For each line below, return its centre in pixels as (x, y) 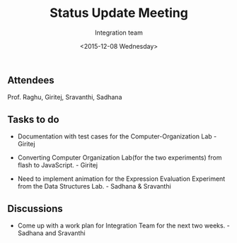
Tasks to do (33, 119)
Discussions (35, 209)
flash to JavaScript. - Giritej (57, 165)
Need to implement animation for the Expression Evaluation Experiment (121, 179)
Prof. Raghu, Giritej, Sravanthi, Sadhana (65, 97)
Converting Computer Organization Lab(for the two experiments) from (120, 158)
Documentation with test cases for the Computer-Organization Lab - (117, 136)
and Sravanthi (65, 233)
